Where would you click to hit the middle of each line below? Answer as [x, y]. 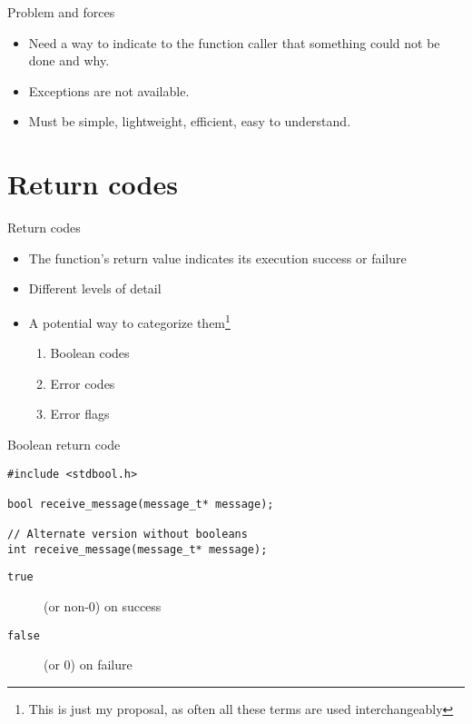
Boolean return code [64, 444]
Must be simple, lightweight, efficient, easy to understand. [190, 121]
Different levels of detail [95, 288]
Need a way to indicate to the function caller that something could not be [234, 42]
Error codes [83, 383]
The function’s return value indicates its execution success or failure [217, 258]
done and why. [69, 60]
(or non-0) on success [103, 606]
